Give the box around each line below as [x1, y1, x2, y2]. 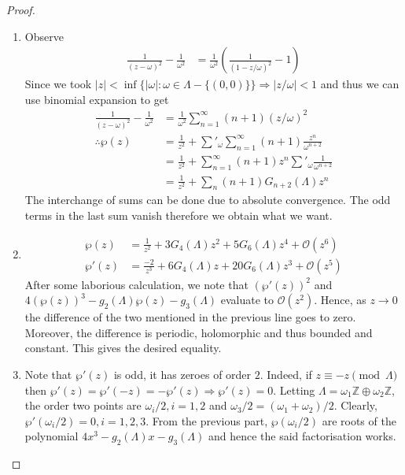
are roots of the [322, 412, 396, 429]
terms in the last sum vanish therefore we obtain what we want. [24, 206, 333, 223]
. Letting [273, 381, 315, 398]
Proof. [6, 2, 35, 17]
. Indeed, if [260, 366, 312, 383]
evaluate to [220, 291, 274, 308]
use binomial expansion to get [24, 91, 169, 107]
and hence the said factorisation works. [208, 428, 396, 444]
